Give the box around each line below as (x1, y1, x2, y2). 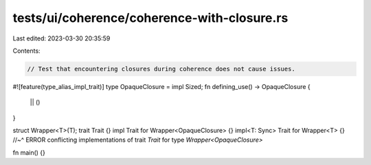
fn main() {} (12, 148, 46, 157)
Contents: (12, 47, 41, 55)
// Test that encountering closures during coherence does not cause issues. (27, 65, 295, 73)
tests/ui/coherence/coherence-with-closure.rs (12, 10, 289, 25)
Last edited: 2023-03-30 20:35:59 (12, 34, 111, 42)
